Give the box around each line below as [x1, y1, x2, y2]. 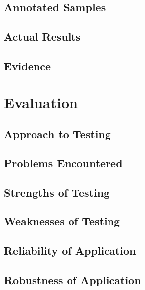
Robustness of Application [4, 272, 141, 288]
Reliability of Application [4, 243, 136, 258]
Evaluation [4, 92, 78, 112]
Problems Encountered [4, 155, 123, 170]
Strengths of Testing [4, 184, 110, 200]
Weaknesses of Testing [4, 214, 120, 229]
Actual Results [4, 29, 81, 44]
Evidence [4, 58, 51, 73]
